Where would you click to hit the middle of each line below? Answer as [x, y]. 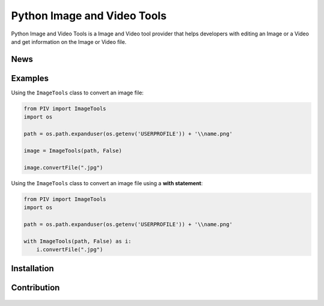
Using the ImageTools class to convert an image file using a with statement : [107, 183]
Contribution [35, 288]
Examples [30, 78]
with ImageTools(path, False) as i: [78, 241]
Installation [32, 268]
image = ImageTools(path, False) [73, 151]
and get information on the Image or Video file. [69, 41]
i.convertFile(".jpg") [70, 249]
